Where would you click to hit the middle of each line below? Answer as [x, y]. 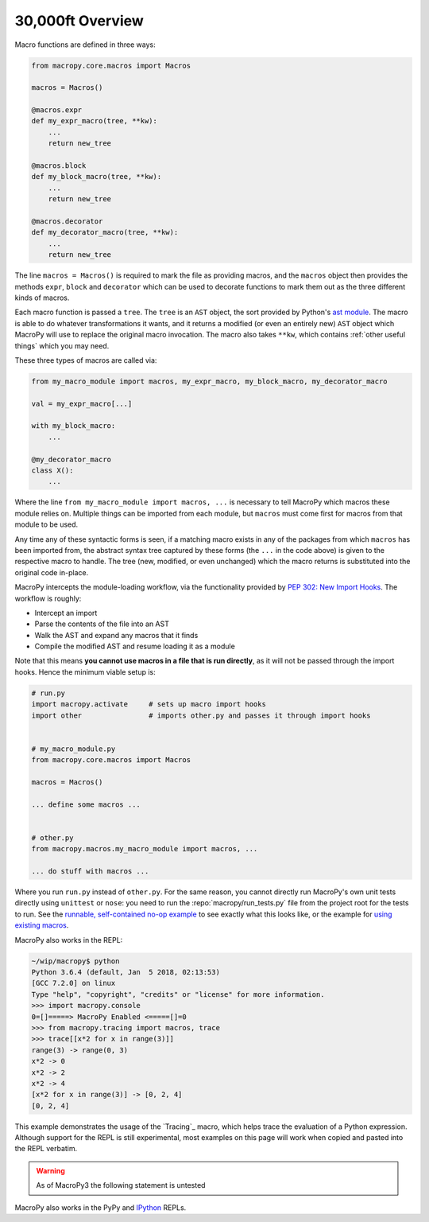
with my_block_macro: [73, 426]
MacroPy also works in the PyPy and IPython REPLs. [100, 1207]
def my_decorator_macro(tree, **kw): [105, 232]
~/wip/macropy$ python [75, 961]
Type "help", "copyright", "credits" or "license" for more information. [178, 994]
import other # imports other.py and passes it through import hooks [201, 715]
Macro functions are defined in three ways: [85, 45]
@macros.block [59, 166]
